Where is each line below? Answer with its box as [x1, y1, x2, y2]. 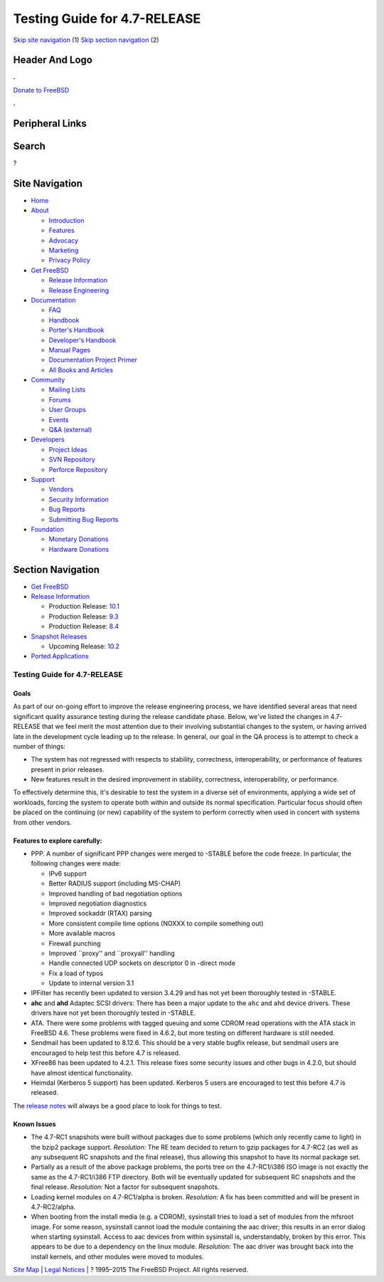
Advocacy [48, 236, 78, 245]
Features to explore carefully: [13, 836, 102, 845]
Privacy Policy [48, 256, 90, 265]
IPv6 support [48, 869, 87, 878]
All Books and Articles [48, 365, 114, 374]
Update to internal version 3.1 [48, 979, 134, 987]
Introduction [48, 216, 85, 224]
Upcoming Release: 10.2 [48, 641, 120, 651]
